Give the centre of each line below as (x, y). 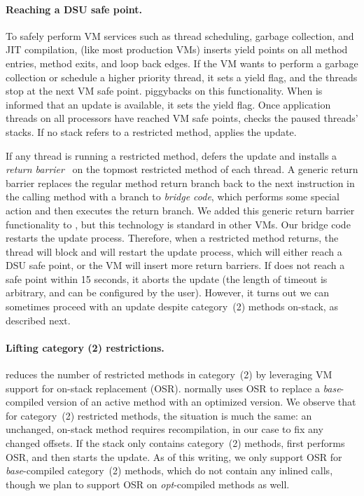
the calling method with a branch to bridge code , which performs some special (173, 197)
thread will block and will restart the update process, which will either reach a (174, 251)
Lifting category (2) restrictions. (85, 347)
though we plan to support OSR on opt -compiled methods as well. (148, 484)
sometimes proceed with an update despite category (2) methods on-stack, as (172, 306)
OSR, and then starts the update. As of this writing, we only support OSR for (174, 456)
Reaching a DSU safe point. (74, 9)
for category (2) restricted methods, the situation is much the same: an (159, 415)
